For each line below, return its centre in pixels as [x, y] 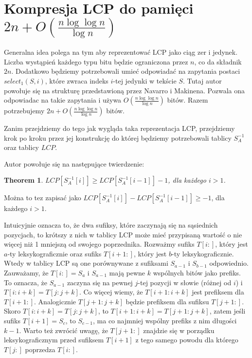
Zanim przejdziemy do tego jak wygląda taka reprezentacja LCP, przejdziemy [119, 128]
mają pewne [127, 273]
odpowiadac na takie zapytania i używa [63, 100]
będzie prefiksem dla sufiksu [167, 301]
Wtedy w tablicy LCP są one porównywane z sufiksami [86, 263]
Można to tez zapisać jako [43, 198]
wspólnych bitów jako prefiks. [197, 273]
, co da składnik [218, 61]
